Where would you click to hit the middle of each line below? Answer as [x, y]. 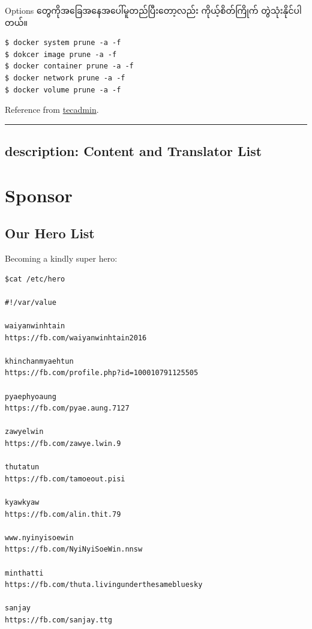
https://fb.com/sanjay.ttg [58, 620]
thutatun [22, 467]
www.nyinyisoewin [39, 537]
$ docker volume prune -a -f [63, 90]
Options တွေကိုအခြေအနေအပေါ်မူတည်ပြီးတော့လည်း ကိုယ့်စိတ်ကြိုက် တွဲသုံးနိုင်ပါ [153, 10]
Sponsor [39, 195]
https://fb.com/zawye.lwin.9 [63, 444]
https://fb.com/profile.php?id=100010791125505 [102, 373]
